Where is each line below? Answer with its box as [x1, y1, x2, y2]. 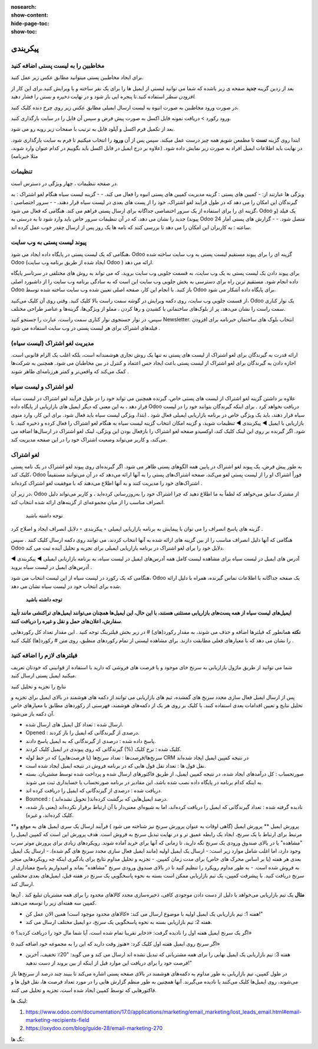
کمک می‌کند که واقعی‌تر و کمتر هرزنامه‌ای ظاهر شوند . [11, 367, 129, 374]
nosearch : [11, 4, 37, 10]
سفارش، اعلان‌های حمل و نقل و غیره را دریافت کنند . [11, 617, 123, 624]
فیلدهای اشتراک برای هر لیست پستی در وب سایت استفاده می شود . [11, 324, 161, 331]
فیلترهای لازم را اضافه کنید [11, 652, 78, 660]
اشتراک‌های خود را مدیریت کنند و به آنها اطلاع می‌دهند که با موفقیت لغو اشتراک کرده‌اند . [11, 479, 203, 486]
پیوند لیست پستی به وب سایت [11, 238, 87, 246]
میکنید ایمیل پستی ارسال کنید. [11, 672, 77, 679]
